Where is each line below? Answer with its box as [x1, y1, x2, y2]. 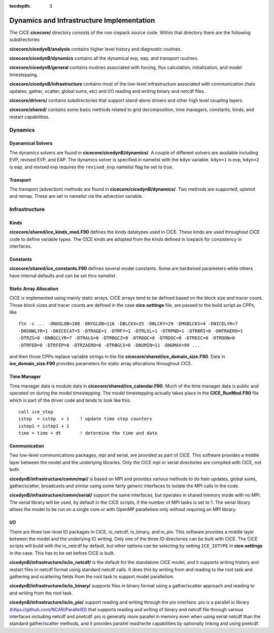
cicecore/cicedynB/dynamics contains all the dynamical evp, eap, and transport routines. [9, 55, 199, 61]
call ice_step [18, 409, 53, 414]
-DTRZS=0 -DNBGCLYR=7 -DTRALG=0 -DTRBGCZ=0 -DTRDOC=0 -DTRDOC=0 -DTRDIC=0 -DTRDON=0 [18, 335, 235, 341]
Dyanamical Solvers [9, 140, 53, 147]
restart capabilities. [9, 114, 50, 120]
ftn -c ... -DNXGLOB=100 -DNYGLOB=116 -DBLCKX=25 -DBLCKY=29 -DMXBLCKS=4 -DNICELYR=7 [18, 321, 238, 327]
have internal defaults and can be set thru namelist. [9, 272, 117, 278]
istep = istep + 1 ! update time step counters [18, 416, 152, 422]
